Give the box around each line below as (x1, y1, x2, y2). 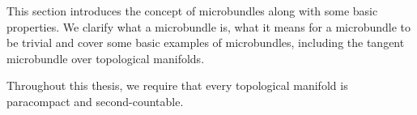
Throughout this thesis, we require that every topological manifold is (6, 77, 348, 94)
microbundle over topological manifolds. (6, 49, 205, 66)
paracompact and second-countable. (6, 92, 184, 109)
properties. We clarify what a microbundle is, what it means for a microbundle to (6, 18, 411, 35)
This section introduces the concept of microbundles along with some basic (6, 2, 378, 19)
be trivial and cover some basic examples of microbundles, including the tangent (6, 34, 405, 51)
